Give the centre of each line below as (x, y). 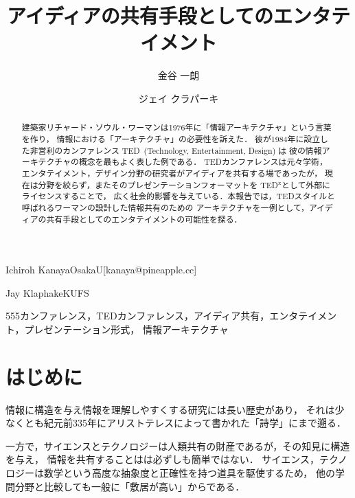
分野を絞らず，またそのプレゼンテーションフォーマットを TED (158, 184)
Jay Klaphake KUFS (47, 292)
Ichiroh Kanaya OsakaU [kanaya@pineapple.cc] (101, 270)
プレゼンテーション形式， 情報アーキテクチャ (126, 329)
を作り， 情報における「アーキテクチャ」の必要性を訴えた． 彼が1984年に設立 (171, 138)
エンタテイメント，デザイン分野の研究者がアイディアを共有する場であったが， (172, 173)
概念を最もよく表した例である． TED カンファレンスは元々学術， (203, 162)
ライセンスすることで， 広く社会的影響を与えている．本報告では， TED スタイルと (178, 196)
